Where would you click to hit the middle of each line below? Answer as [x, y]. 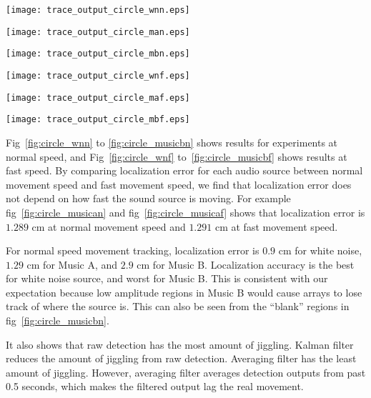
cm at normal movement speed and [109, 226]
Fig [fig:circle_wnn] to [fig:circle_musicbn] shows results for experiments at [172, 142]
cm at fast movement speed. [276, 226]
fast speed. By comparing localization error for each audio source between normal [184, 170]
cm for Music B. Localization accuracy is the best [246, 264]
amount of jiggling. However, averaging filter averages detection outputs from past [186, 372]
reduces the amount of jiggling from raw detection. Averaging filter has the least [181, 358]
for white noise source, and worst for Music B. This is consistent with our [167, 278]
